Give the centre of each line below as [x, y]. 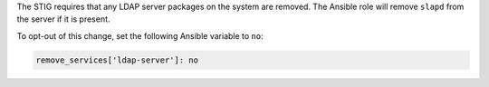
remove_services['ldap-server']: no [117, 60]
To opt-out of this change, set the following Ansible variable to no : [140, 35]
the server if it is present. [63, 19]
